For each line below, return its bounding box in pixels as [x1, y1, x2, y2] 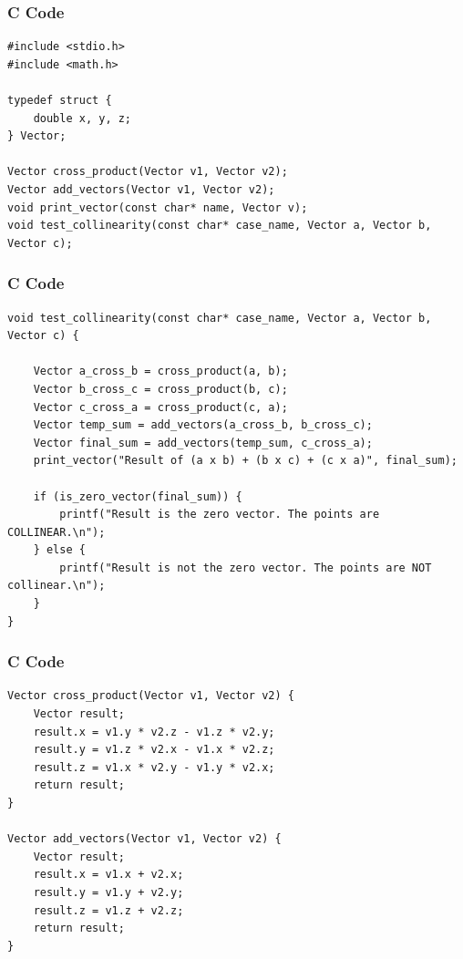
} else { [33, 543, 86, 557]
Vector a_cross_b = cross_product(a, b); [33, 365, 288, 378]
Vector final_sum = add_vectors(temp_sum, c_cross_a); [33, 436, 373, 449]
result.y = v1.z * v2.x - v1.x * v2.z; [33, 743, 275, 757]
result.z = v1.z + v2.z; [33, 903, 184, 917]
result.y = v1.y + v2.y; [33, 886, 184, 899]
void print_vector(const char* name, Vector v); [7, 201, 308, 214]
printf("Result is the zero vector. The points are [59, 508, 380, 521]
